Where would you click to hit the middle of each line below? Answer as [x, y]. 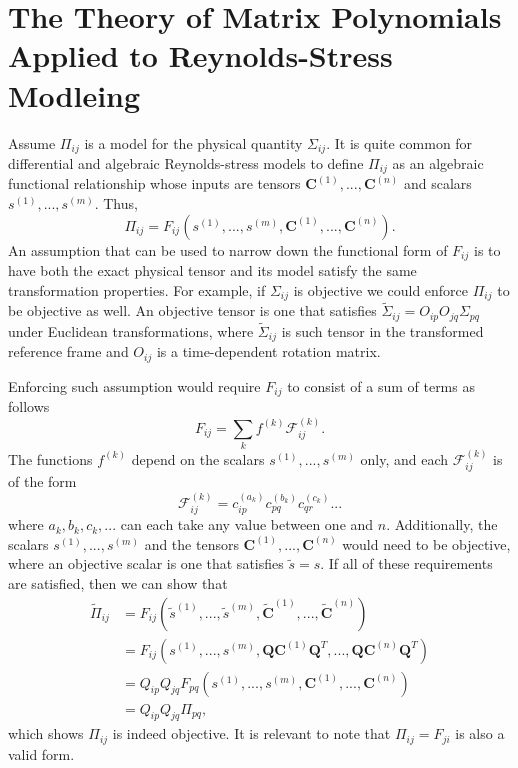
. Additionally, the [442, 524]
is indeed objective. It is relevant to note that [251, 733]
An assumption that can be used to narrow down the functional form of [228, 249]
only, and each [404, 458]
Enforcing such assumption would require [134, 385]
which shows [46, 733]
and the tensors [191, 543]
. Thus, [116, 203]
